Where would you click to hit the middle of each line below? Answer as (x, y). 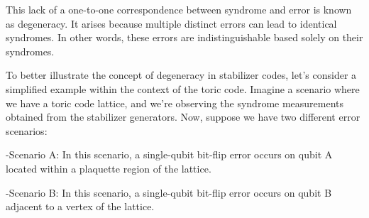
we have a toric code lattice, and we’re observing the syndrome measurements (175, 103)
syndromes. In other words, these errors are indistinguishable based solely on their (184, 37)
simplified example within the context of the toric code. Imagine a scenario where (183, 88)
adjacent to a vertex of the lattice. (80, 206)
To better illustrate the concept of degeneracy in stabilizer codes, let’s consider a (181, 75)
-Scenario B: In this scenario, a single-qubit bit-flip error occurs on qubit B (169, 192)
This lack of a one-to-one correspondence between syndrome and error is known (179, 9)
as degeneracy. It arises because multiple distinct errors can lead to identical (171, 23)
